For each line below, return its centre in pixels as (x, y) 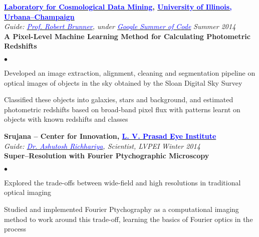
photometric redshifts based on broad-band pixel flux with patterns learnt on (122, 109)
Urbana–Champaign (39, 16)
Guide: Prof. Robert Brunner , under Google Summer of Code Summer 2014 (120, 26)
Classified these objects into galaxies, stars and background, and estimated (119, 99)
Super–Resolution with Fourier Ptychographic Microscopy (107, 156)
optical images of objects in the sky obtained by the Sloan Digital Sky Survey (123, 82)
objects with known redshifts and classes (66, 119)
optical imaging (28, 192)
